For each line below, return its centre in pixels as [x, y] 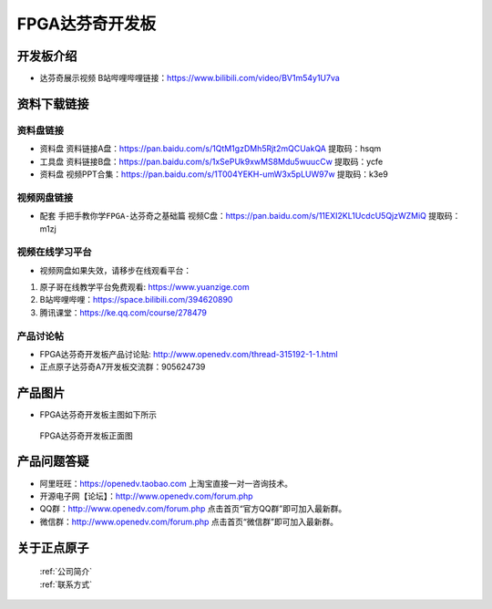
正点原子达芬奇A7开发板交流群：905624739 [123, 367]
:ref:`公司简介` [66, 572]
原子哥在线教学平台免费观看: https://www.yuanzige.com [144, 287]
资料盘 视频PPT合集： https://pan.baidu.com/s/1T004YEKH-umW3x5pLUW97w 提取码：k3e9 [214, 174]
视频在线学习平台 [54, 253]
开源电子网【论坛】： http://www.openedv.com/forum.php [147, 496]
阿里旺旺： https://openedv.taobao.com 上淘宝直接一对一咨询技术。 [166, 483]
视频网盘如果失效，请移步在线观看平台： [115, 270]
